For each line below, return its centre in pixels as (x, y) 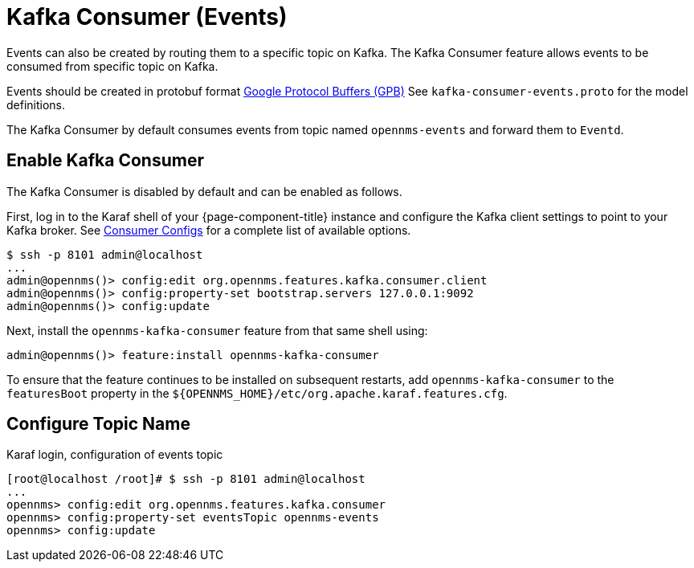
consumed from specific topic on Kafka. (112, 66)
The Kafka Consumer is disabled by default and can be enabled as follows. (204, 191)
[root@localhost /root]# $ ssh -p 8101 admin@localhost (186, 479)
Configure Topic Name (98, 424)
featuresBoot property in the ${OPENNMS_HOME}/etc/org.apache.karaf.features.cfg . (257, 393)
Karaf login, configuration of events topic (115, 455)
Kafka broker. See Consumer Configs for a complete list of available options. (209, 230)
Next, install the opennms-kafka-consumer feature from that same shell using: (217, 330)
